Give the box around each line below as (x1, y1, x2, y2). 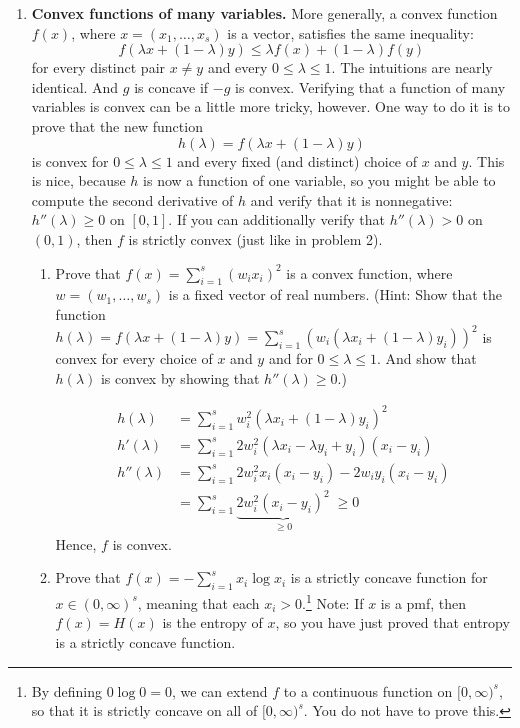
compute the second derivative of (31, 189, 234, 210)
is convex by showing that (100, 367, 260, 388)
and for (268, 348, 313, 369)
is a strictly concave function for (290, 567, 488, 588)
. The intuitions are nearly (331, 57, 493, 78)
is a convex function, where (286, 262, 453, 283)
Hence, (55, 533, 97, 554)
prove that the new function (31, 115, 203, 136)
